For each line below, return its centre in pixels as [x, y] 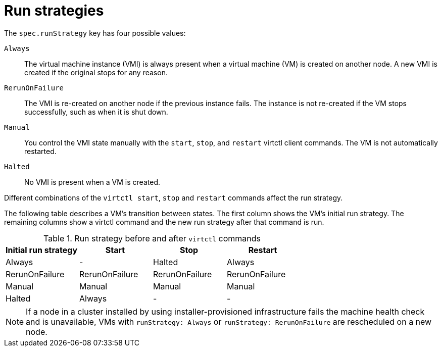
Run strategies [54, 11]
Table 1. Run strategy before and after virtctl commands [152, 238]
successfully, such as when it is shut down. [96, 112]
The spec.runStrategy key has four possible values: [95, 33]
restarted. [40, 151]
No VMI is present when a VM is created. [92, 182]
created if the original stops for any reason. [96, 72]
